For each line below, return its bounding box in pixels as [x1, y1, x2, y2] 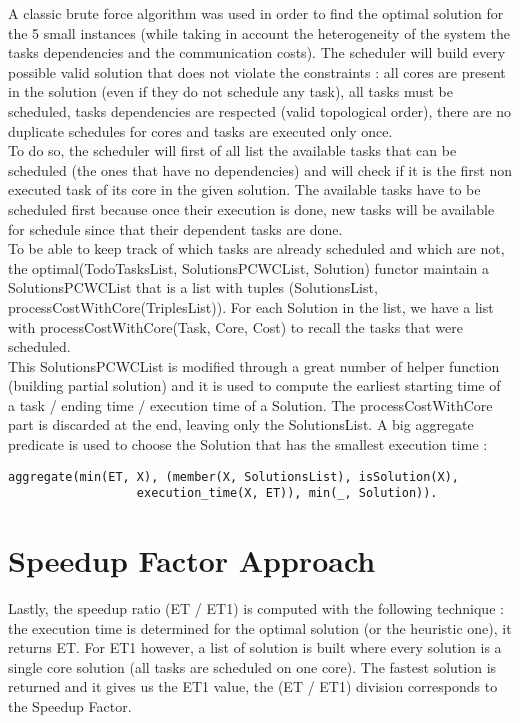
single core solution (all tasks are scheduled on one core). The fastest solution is [8, 656, 497, 677]
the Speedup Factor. [8, 696, 132, 717]
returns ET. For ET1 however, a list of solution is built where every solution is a [8, 637, 502, 658]
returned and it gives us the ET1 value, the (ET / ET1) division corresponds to [8, 676, 498, 697]
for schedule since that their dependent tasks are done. [8, 218, 343, 239]
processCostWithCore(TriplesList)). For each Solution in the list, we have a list [8, 296, 494, 317]
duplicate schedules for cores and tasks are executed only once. [8, 120, 393, 141]
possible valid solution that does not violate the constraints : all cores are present [8, 61, 506, 82]
